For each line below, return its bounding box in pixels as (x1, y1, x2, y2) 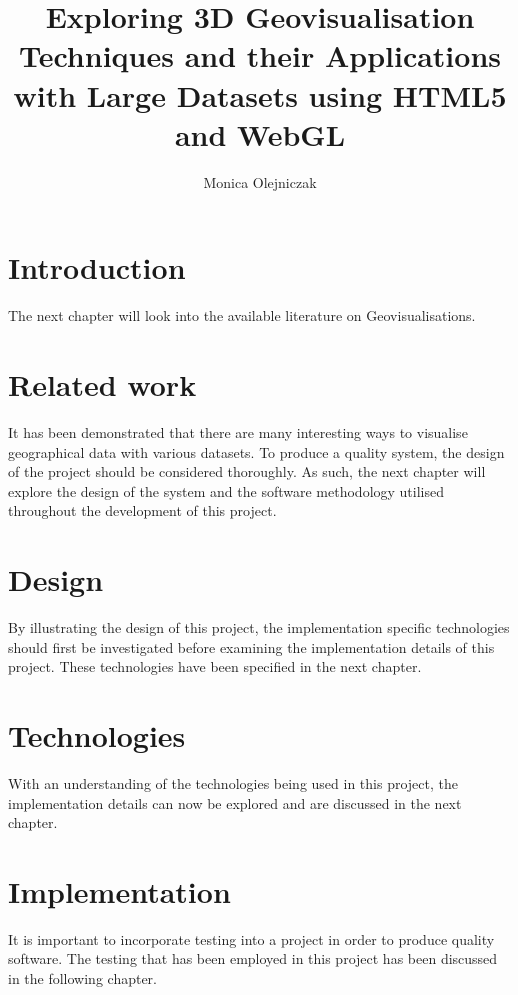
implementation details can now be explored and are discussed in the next (8, 792, 462, 813)
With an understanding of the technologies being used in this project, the (8, 772, 458, 793)
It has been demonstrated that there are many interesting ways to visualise (8, 421, 468, 442)
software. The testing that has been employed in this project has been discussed (8, 948, 498, 969)
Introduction (8, 247, 186, 288)
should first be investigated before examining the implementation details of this (8, 636, 495, 657)
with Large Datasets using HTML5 (13, 74, 507, 115)
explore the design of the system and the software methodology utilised (8, 480, 445, 501)
